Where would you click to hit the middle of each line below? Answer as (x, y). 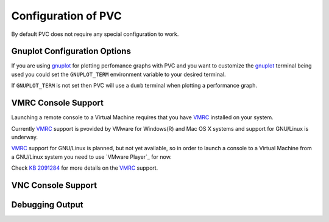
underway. (25, 137)
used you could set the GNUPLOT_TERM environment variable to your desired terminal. (119, 74)
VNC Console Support (54, 185)
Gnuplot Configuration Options (71, 51)
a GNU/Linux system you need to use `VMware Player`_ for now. (91, 157)
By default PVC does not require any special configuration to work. (95, 34)
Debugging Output (47, 205)
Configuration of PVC (66, 16)
